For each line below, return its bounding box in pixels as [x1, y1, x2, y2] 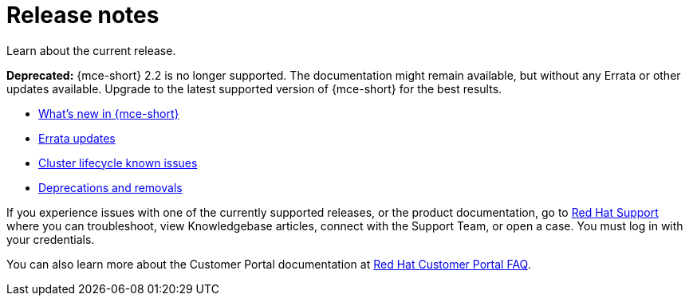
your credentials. [6, 232, 95, 246]
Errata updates [38, 131, 116, 145]
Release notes [6, 2, 159, 29]
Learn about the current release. [6, 43, 176, 57]
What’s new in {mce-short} [38, 106, 179, 120]
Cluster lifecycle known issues [38, 155, 198, 170]
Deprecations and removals [38, 180, 183, 194]
